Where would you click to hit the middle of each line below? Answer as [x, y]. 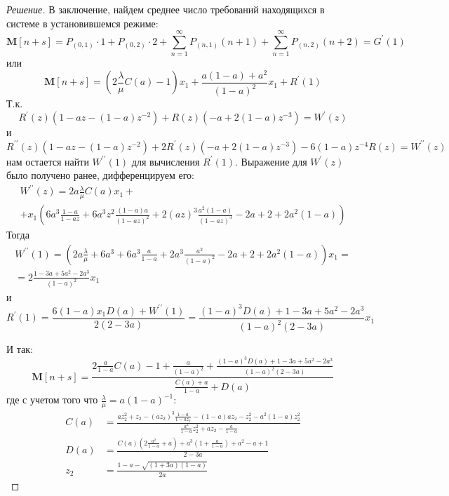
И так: [20, 349]
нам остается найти [48, 161]
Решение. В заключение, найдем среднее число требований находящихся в [166, 9]
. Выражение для [271, 161]
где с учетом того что [52, 400]
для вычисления [166, 161]
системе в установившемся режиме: [82, 23]
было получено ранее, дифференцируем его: [101, 175]
